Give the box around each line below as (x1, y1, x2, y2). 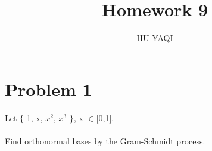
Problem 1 (5, 76, 92, 101)
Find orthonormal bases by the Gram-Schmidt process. (5, 134, 205, 147)
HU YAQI (136, 32, 173, 44)
